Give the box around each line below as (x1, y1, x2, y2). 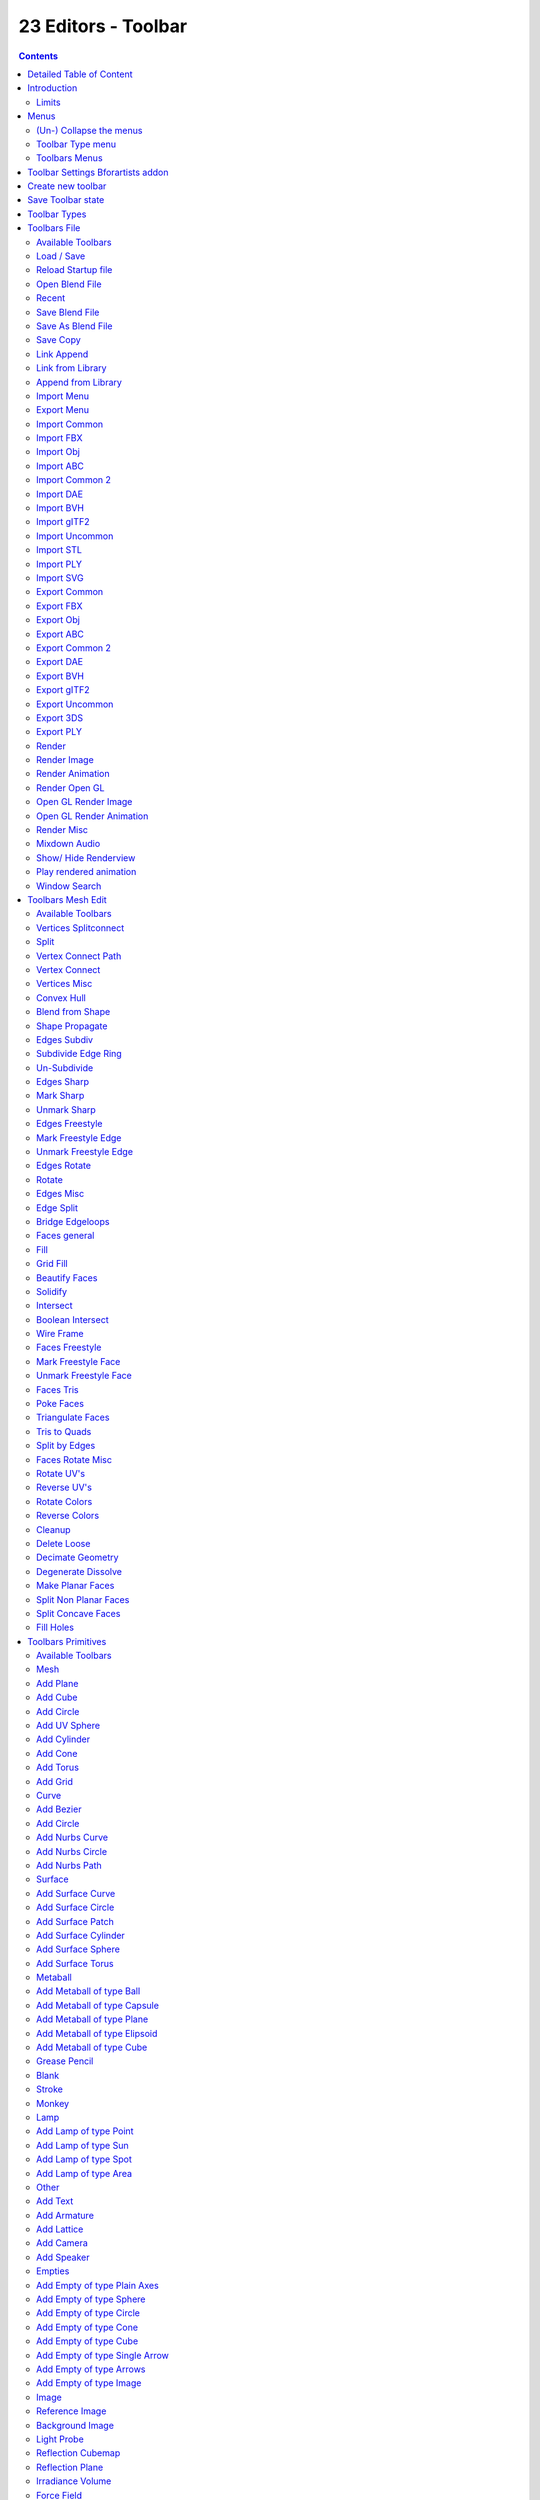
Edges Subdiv (36, 1033, 94, 1045)
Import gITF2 (36, 516, 90, 528)
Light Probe (36, 2433, 84, 2445)
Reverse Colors (36, 1510, 100, 1522)
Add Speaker (36, 2251, 90, 2263)
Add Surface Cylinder (36, 1929, 125, 1941)
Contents (18, 50, 59, 62)
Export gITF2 (36, 684, 90, 696)
